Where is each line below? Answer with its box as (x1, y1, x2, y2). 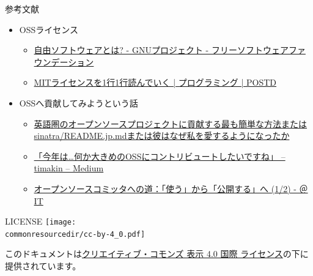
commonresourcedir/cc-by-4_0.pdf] (5, 229, 145, 239)
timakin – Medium (34, 162, 104, 174)
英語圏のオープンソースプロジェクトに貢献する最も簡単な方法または (34, 117, 307, 130)
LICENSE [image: (5, 215, 76, 228)
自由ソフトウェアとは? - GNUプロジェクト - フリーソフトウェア (34, 43, 289, 56)
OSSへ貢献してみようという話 (19, 96, 138, 109)
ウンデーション (34, 55, 94, 68)
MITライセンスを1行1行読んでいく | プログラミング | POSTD (34, 76, 277, 89)
